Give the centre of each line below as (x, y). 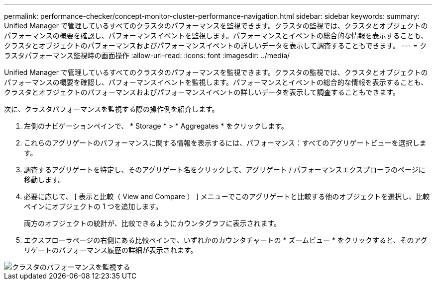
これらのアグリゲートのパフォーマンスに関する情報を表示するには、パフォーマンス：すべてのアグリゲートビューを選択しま (225, 143)
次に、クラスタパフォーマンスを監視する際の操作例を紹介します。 (111, 109)
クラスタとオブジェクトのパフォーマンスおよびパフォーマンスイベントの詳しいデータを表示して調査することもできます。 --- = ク (216, 45)
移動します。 (45, 179)
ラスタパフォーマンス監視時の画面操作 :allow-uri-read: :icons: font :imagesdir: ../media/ (147, 55)
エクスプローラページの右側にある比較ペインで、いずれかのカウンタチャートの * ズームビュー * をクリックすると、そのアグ (226, 240)
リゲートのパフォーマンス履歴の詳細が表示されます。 (111, 250)
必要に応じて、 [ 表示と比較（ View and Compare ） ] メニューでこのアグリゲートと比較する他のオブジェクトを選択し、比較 (227, 196)
